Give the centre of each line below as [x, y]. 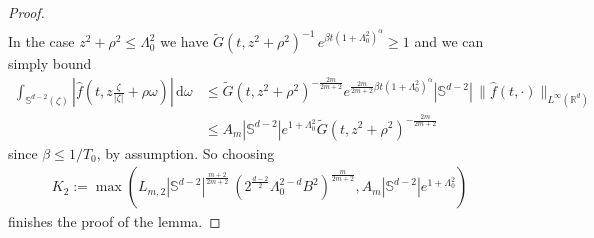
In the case [41, 41]
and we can [449, 41]
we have [184, 41]
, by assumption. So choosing [185, 152]
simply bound [50, 63]
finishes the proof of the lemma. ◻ [114, 221]
